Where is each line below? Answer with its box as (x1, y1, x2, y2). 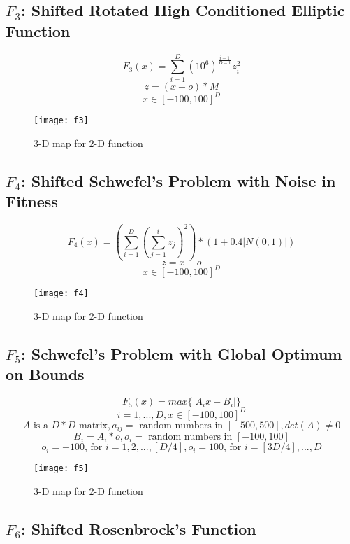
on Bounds (6, 363, 85, 385)
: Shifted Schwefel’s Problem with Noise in (21, 169, 336, 191)
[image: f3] (34, 116, 89, 126)
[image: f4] (34, 288, 89, 299)
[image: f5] (34, 463, 89, 474)
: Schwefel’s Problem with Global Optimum (21, 342, 342, 364)
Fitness (6, 190, 58, 212)
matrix (79, 420, 108, 431)
